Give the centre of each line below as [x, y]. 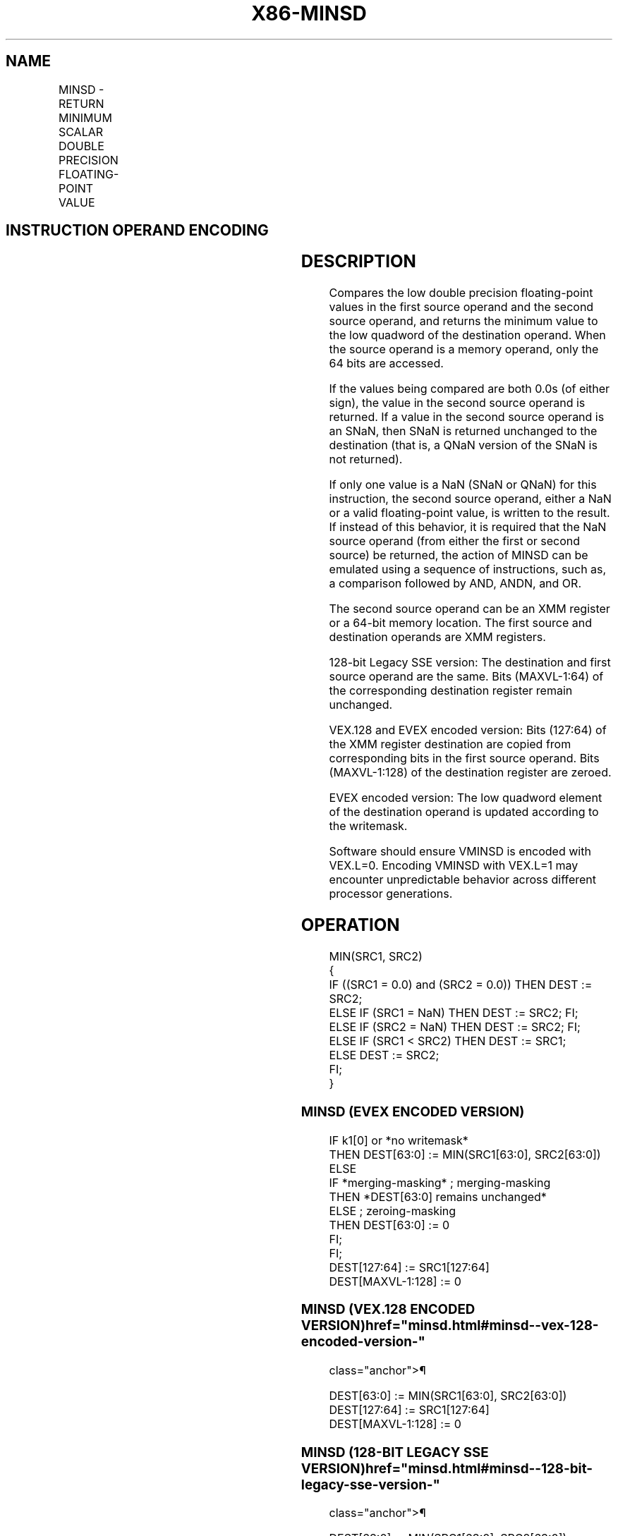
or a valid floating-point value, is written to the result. [469, 513]
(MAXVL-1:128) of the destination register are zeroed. [470, 773]
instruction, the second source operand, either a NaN [470, 499]
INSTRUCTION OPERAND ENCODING [137, 231]
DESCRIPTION [358, 262]
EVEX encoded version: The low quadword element [466, 798]
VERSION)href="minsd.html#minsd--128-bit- [447, 1468]
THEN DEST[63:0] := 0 [389, 1225]
